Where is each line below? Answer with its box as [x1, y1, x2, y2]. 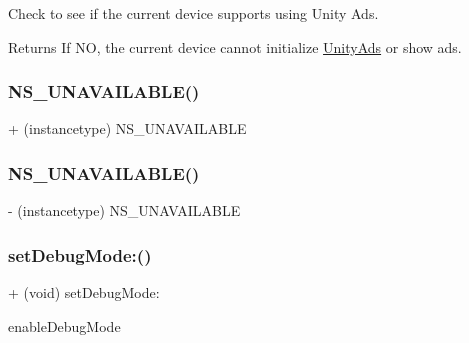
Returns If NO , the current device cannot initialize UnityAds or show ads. [8, 36, 462, 57]
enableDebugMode [8, 315, 121, 336]
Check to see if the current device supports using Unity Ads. [8, 3, 379, 23]
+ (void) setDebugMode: [8, 282, 160, 303]
